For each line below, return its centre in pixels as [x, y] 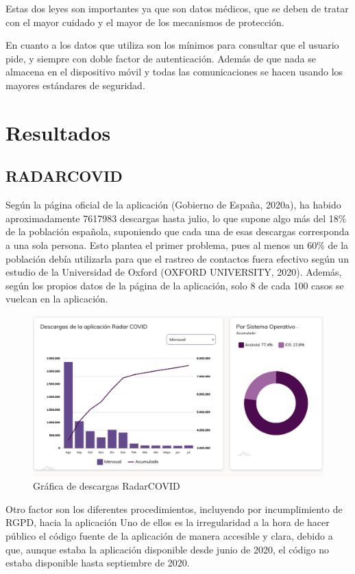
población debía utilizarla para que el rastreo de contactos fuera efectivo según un [177, 258]
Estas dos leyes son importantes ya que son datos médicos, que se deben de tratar [177, 8]
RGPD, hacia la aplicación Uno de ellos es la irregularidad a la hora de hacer [168, 522]
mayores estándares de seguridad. [75, 85]
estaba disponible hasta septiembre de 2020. [98, 563]
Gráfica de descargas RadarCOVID [107, 486]
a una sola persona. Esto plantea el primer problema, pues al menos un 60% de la [177, 244]
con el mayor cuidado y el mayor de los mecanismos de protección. [145, 22]
